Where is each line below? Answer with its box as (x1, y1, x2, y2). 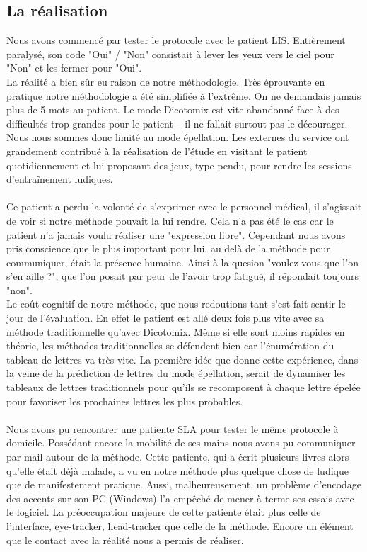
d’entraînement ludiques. (6, 171, 113, 186)
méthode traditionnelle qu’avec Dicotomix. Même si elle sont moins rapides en (6, 324, 345, 339)
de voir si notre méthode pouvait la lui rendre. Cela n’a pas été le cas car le (6, 213, 334, 227)
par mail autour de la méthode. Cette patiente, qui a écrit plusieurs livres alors (6, 449, 349, 464)
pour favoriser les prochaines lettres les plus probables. (6, 393, 243, 408)
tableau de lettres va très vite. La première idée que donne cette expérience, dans (6, 351, 359, 366)
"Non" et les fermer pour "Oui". (6, 60, 142, 75)
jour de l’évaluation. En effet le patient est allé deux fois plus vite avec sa (6, 310, 325, 325)
